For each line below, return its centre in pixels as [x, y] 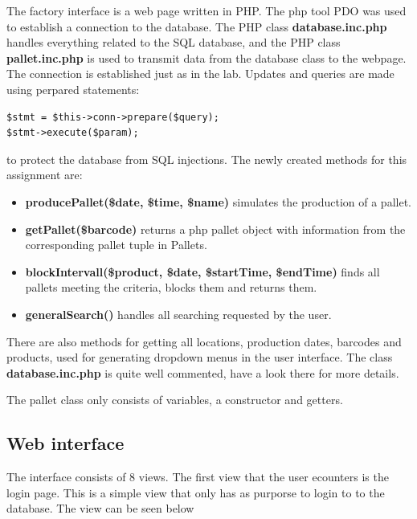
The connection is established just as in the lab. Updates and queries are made [200, 74]
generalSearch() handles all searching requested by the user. [178, 314]
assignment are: [45, 175]
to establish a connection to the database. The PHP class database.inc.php [197, 26]
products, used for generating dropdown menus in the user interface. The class [200, 357]
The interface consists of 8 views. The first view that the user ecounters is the [198, 477]
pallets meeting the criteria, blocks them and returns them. [171, 287]
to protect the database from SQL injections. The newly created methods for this [207, 159]
